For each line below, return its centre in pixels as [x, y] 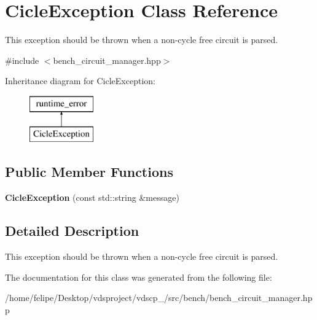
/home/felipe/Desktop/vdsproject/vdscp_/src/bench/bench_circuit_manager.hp [159, 298]
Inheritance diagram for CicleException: [80, 81]
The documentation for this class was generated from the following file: [139, 277]
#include [22, 60]
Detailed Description [72, 231]
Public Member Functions [89, 172]
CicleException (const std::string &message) [92, 197]
